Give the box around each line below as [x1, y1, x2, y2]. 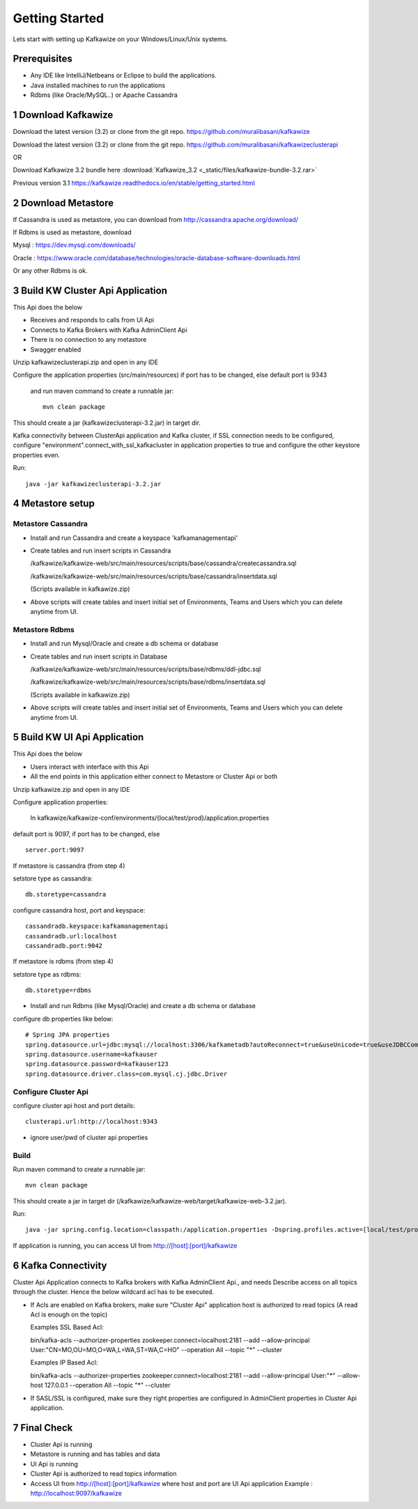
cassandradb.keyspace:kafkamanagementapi [25, 922, 169, 931]
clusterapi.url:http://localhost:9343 [25, 1118, 158, 1126]
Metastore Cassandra [13, 519, 88, 529]
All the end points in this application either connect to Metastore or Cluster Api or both [30, 772, 278, 781]
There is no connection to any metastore [30, 336, 147, 344]
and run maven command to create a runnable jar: [30, 386, 174, 395]
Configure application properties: [13, 798, 108, 806]
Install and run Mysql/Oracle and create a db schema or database [30, 639, 219, 648]
